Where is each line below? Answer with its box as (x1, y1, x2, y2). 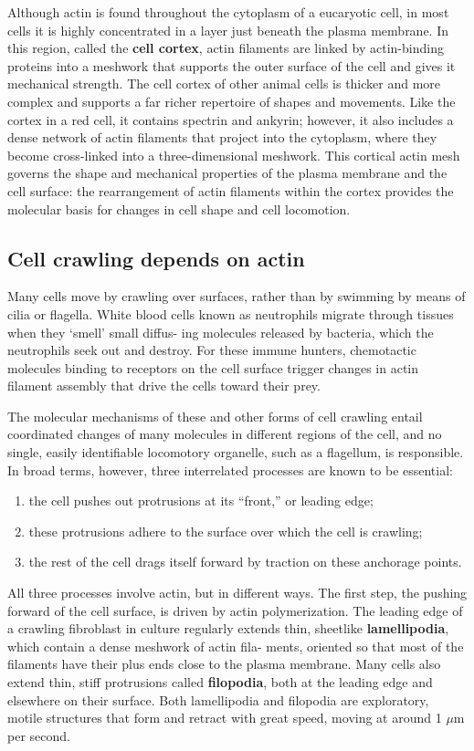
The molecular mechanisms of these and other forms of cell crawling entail (7, 406, 423, 425)
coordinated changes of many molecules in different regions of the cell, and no (7, 424, 442, 443)
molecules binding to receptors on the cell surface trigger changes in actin (7, 358, 419, 377)
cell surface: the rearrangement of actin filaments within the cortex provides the (7, 181, 454, 200)
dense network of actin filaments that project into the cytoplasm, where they (7, 128, 437, 147)
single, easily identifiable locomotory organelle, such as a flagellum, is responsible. (7, 443, 464, 462)
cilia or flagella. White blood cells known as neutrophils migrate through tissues (7, 304, 454, 323)
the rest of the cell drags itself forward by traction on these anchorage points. (28, 552, 462, 571)
